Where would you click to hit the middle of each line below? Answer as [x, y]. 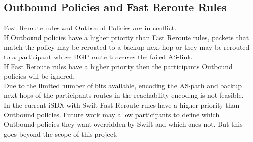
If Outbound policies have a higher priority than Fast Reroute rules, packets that [126, 37]
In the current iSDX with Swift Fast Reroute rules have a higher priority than [122, 104]
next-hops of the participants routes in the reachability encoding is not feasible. [124, 95]
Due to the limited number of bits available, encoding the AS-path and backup [123, 85]
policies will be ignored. [40, 76]
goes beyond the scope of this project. [61, 133]
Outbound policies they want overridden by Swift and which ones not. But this [123, 124]
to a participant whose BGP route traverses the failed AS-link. [98, 56]
